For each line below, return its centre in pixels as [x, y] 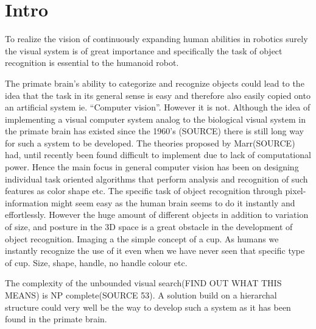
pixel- [296, 191]
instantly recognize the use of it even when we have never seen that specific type [155, 251]
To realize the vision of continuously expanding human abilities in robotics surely [156, 39]
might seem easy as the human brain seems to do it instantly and [173, 202]
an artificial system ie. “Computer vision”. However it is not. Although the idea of [158, 107]
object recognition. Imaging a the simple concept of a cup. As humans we [142, 238]
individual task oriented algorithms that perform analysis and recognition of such [156, 179]
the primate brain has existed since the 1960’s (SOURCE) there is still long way [154, 131]
